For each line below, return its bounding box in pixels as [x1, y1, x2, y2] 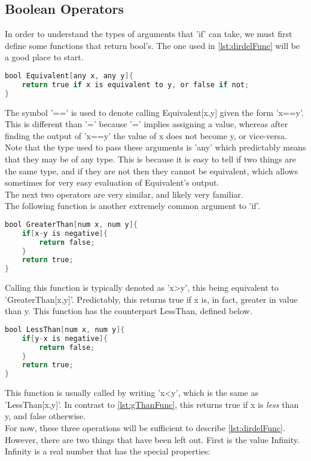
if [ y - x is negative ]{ [22, 334, 108, 343]
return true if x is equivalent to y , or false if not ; [22, 80, 249, 89]
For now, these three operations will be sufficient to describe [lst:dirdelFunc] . [5, 422, 285, 434]
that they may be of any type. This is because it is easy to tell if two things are [5, 152, 296, 165]
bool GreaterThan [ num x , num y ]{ [5, 220, 138, 229]
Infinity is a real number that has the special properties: [5, 445, 211, 457]
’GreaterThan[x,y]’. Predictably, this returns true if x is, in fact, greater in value [5, 293, 298, 305]
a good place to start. [5, 51, 84, 63]
